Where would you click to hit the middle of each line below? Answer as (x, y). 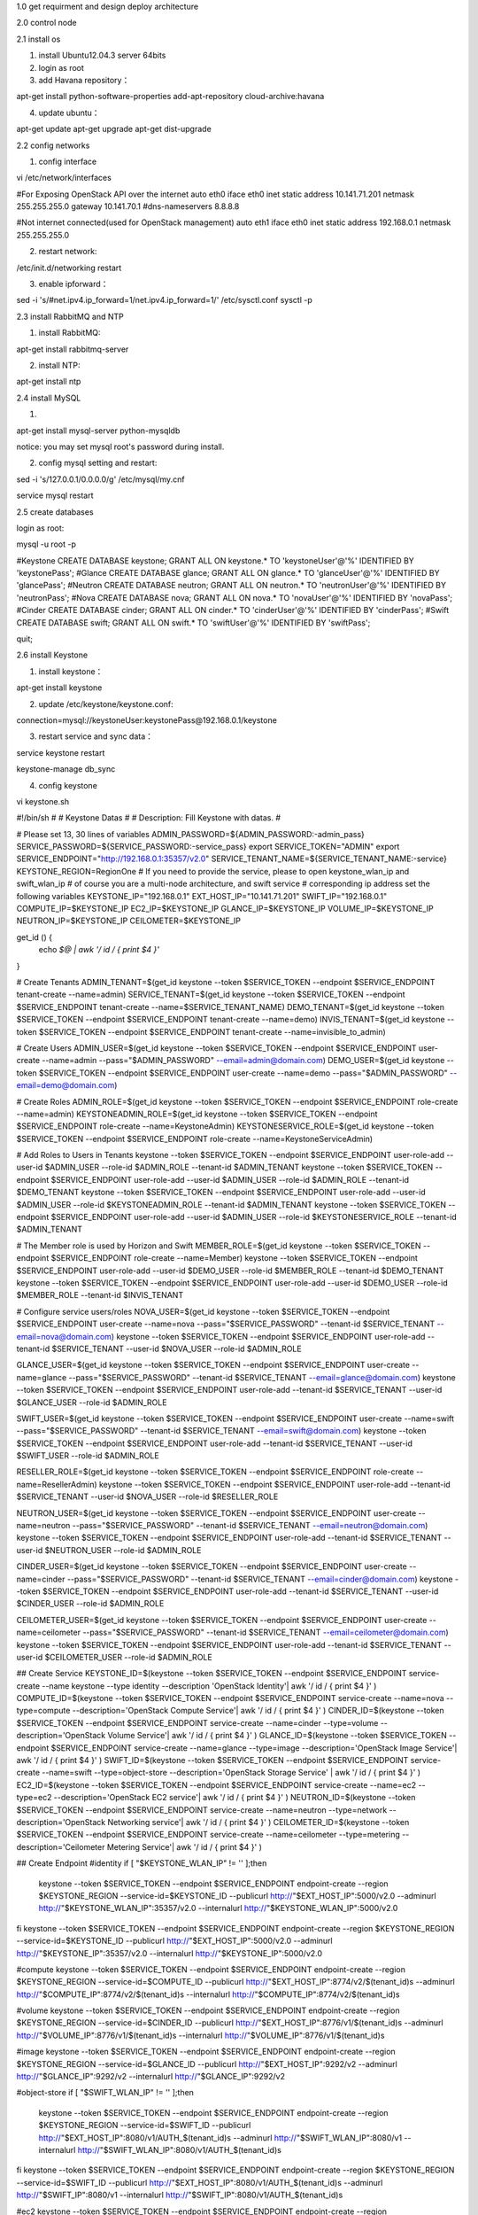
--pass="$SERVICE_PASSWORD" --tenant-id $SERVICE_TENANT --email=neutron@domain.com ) (250, 1526)
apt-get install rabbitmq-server (73, 349)
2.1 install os (39, 39)
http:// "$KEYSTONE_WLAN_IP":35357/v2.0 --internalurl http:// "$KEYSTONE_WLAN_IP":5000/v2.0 (218, 1908)
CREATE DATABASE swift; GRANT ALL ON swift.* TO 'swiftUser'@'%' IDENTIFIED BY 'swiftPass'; (193, 622)
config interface (68, 161)
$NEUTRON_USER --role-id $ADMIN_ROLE (123, 1550)
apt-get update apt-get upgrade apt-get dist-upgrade (114, 129)
